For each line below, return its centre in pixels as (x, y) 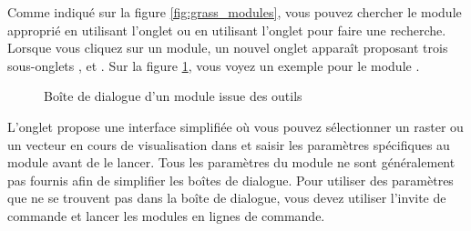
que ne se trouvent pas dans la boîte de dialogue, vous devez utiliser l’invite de (227, 198)
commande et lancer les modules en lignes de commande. (166, 215)
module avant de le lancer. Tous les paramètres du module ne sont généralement (231, 162)
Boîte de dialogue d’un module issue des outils (173, 96)
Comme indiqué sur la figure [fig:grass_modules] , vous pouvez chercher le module (235, 12)
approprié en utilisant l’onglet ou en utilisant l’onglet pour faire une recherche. (227, 30)
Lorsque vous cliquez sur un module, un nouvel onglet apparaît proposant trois (228, 48)
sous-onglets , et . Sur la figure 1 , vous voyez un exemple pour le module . (214, 65)
